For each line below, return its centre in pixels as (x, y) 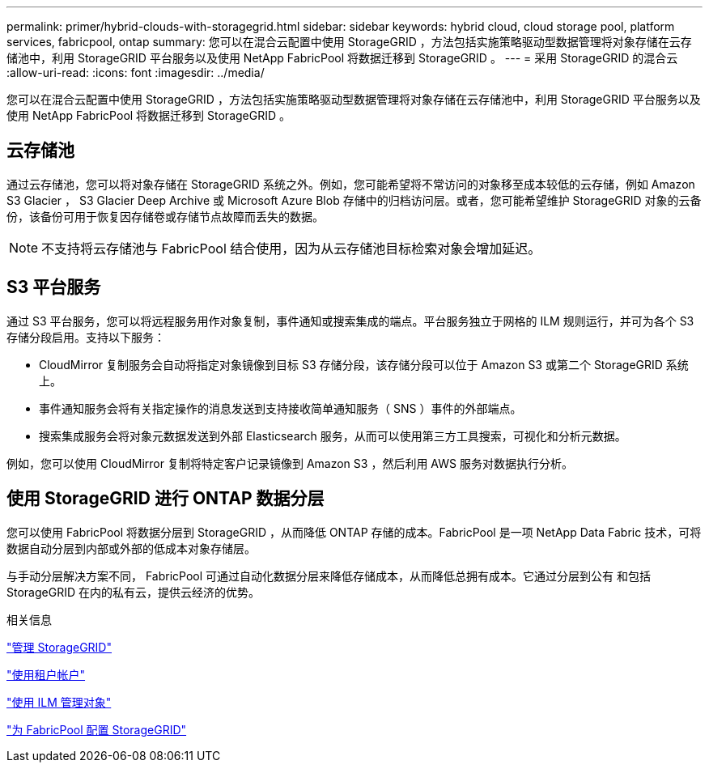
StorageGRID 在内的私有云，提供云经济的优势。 (133, 592)
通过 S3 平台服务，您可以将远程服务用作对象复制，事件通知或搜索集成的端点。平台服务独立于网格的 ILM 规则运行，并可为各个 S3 (350, 321)
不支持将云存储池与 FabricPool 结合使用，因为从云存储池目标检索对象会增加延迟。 (291, 248)
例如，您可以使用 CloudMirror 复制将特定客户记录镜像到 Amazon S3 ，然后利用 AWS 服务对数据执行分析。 (290, 463)
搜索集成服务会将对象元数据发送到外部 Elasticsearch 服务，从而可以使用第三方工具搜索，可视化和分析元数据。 (333, 435)
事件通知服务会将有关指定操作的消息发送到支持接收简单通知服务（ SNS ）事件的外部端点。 (280, 408)
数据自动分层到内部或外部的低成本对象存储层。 (131, 548)
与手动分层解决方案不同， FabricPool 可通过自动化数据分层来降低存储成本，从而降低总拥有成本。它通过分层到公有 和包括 (329, 576)
